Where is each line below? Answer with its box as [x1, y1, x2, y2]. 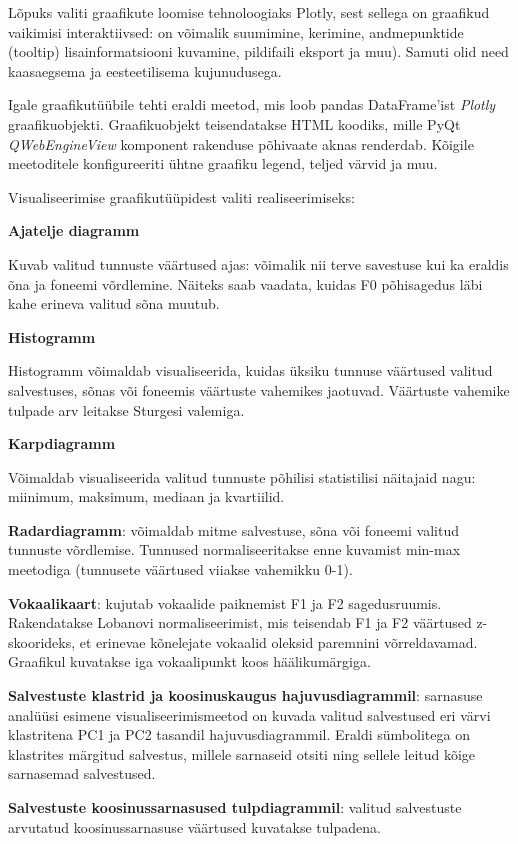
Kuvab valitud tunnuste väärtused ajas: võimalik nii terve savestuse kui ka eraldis [8, 253, 509, 274]
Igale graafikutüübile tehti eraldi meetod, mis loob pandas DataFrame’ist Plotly [8, 94, 496, 115]
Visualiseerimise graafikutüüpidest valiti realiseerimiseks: [8, 186, 355, 207]
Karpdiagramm [8, 433, 116, 454]
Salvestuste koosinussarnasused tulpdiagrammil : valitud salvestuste [8, 797, 462, 817]
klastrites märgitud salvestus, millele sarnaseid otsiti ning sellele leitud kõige [8, 743, 476, 764]
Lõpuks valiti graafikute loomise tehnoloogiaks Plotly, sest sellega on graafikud [8, 2, 490, 22]
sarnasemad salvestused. [8, 763, 156, 784]
